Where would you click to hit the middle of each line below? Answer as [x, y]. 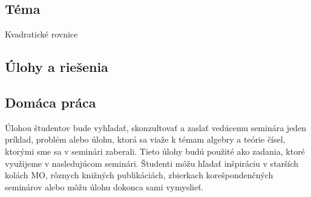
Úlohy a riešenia [57, 67]
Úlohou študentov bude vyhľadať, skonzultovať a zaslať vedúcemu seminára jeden [156, 127]
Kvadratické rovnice [41, 34]
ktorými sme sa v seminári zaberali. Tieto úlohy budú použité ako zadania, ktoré [155, 151]
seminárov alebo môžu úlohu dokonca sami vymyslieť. [104, 186]
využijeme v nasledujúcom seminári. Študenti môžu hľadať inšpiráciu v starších [152, 163]
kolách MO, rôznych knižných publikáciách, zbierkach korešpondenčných [139, 175]
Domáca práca [51, 102]
